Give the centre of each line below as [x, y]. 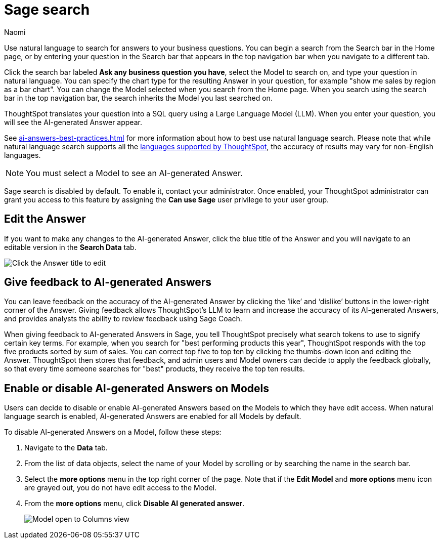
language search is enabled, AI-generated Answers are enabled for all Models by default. [153, 416]
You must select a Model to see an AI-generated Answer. [134, 173]
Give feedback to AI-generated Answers [108, 282]
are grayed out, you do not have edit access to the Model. [121, 488]
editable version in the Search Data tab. [70, 247]
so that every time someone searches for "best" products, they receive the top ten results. [154, 369]
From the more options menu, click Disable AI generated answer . [135, 504]
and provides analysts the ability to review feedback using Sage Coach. [123, 319]
